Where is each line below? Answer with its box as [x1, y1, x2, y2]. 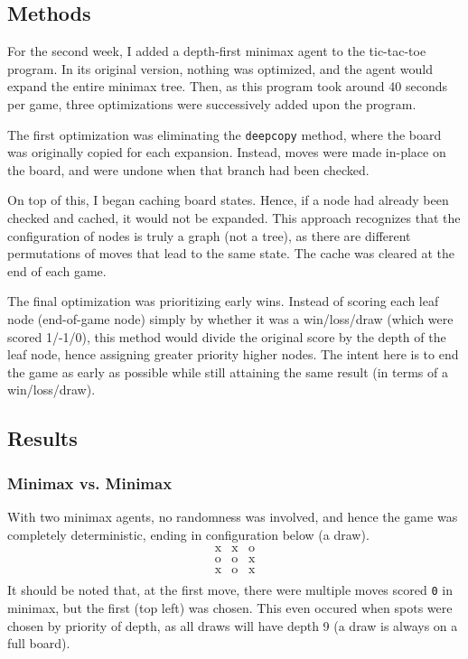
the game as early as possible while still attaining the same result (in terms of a [7, 362, 448, 381]
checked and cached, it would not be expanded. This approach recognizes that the [7, 209, 461, 227]
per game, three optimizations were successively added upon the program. [7, 94, 417, 113]
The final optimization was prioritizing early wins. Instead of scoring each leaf [7, 292, 439, 311]
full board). [7, 634, 70, 653]
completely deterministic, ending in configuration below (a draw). [7, 524, 370, 543]
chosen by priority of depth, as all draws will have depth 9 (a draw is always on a [7, 616, 458, 635]
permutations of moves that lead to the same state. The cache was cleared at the [7, 244, 455, 263]
